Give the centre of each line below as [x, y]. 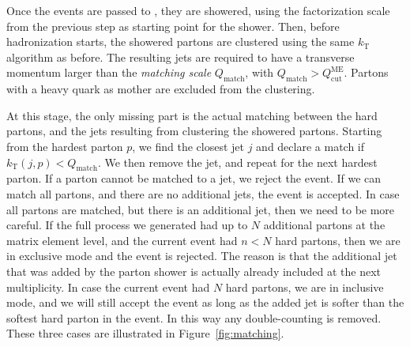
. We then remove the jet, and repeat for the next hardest [237, 162]
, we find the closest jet [188, 146]
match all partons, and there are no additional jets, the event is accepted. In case [203, 193]
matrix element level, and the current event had [122, 240]
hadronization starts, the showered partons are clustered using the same [181, 41]
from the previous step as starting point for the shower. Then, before [173, 26]
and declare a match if [310, 146]
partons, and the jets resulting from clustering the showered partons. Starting [194, 131]
